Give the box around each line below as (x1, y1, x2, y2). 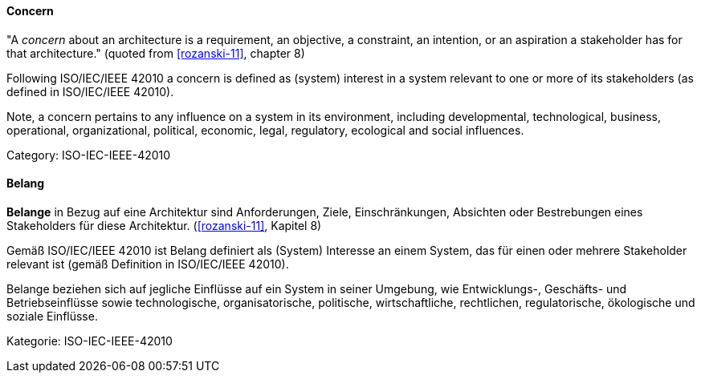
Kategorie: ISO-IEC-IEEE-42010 (6, 333, 173, 348)
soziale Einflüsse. (6, 308, 98, 323)
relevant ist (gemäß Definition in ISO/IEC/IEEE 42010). (6, 256, 289, 271)
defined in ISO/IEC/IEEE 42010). (6, 84, 174, 99)
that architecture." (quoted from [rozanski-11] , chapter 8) (6, 46, 305, 60)
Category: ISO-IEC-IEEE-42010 (6, 147, 171, 162)
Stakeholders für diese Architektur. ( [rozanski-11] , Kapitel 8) (6, 218, 322, 232)
